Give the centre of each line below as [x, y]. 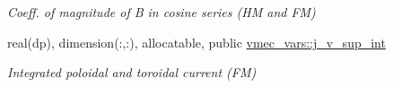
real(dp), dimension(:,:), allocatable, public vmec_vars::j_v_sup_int [196, 42]
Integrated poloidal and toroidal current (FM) [132, 72]
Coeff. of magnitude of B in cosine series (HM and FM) [162, 12]
